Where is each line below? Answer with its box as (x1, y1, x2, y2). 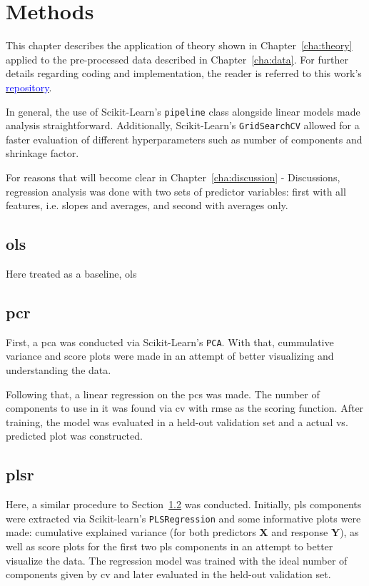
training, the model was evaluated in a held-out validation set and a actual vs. (6, 414, 348, 429)
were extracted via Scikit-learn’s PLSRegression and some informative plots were (6, 510, 361, 525)
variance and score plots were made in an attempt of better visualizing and (6, 348, 334, 363)
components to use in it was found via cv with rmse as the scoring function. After (6, 400, 364, 415)
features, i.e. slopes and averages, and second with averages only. (6, 198, 288, 213)
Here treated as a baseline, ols (6, 266, 137, 281)
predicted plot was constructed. (6, 428, 143, 443)
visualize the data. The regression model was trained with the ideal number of (6, 552, 348, 567)
